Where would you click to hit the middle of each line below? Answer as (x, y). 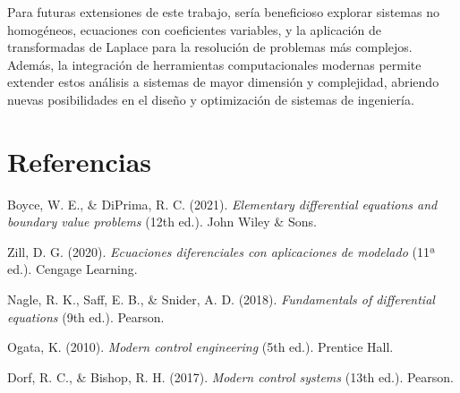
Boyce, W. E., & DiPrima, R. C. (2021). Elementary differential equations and (222, 204)
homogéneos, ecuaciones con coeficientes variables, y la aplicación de (194, 29)
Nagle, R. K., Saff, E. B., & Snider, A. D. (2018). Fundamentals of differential (221, 299)
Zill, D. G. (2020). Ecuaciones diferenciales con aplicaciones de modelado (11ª (221, 251)
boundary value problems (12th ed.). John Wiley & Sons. (162, 222)
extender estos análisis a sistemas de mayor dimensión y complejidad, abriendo (223, 82)
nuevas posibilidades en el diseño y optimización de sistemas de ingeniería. (211, 99)
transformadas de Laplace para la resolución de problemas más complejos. (210, 47)
